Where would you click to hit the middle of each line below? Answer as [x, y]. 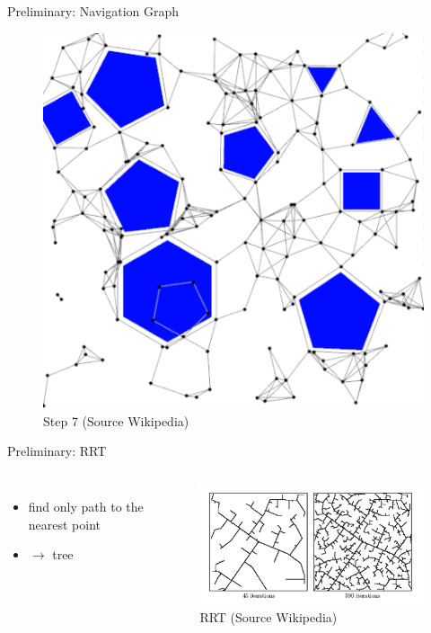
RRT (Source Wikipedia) [268, 616]
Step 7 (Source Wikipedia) [116, 420]
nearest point [65, 524]
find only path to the [86, 506]
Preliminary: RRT [57, 451]
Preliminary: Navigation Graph [93, 11]
